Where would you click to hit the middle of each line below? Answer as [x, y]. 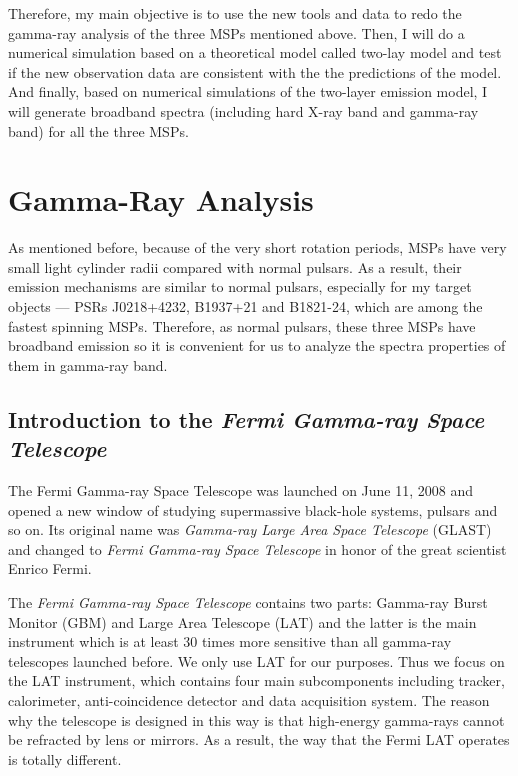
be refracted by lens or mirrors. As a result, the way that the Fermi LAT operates [259, 739]
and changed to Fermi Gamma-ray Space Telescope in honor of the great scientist [257, 548]
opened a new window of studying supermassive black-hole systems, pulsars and [253, 509]
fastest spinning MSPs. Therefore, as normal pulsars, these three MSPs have [242, 325]
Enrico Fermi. [50, 568]
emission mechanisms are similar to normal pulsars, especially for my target [240, 286]
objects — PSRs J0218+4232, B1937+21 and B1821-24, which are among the [245, 306]
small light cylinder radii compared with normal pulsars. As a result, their [235, 266]
